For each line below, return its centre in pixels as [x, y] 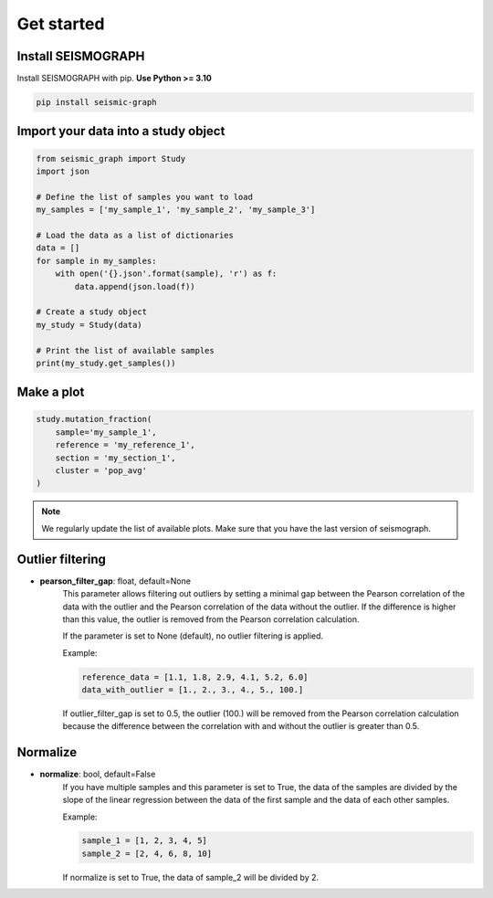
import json [63, 172]
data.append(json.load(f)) [135, 286]
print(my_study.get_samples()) [106, 363]
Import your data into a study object [121, 131]
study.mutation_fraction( [94, 419]
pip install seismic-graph [96, 102]
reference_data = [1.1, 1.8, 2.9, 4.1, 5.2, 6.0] [195, 677]
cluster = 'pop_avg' [101, 471]
